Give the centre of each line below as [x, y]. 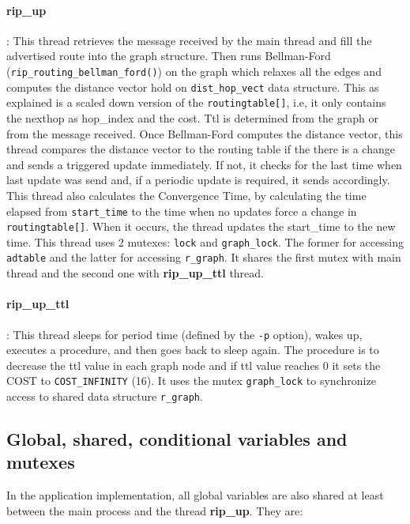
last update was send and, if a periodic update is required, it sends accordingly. [198, 180]
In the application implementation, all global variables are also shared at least [195, 495]
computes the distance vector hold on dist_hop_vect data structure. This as [193, 87]
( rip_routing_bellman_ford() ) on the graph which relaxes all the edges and [194, 71]
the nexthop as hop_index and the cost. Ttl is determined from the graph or [192, 117]
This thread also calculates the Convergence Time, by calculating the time [186, 195]
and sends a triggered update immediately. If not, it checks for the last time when [204, 164]
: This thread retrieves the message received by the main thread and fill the [189, 40]
